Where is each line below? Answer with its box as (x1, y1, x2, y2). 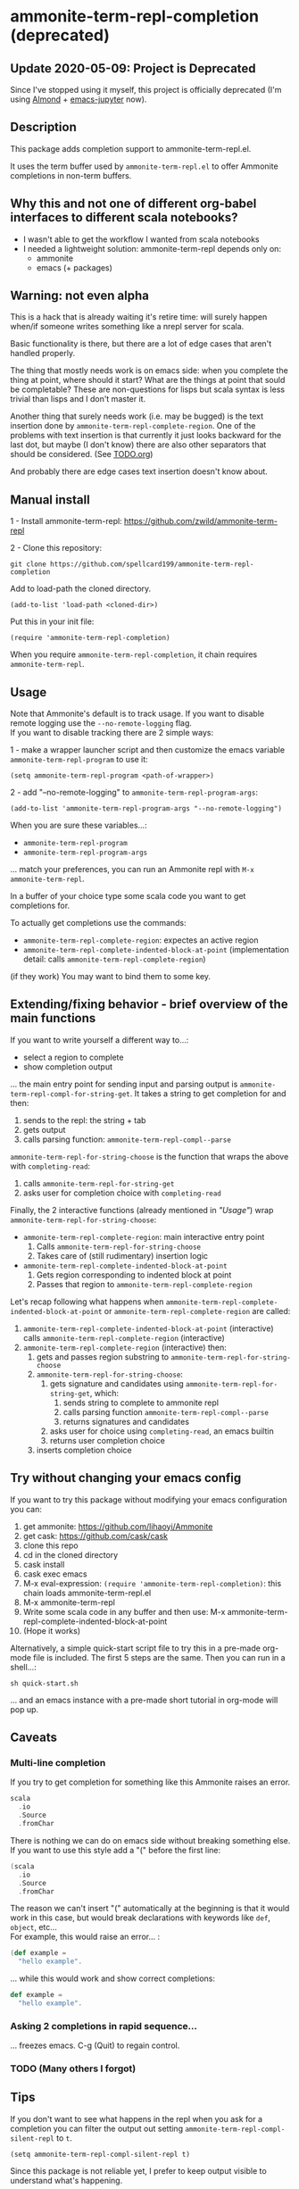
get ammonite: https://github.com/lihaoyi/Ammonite (22, 1520, 213, 1532)
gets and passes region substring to (36, 1351, 170, 1362)
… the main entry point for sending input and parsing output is (10, 1078, 238, 1089)
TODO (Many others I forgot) (10, 2062, 137, 2075)
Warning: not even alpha (10, 288, 150, 304)
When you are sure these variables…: (10, 820, 147, 831)
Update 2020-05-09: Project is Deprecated (10, 61, 257, 76)
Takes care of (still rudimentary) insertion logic (36, 1250, 209, 1261)
